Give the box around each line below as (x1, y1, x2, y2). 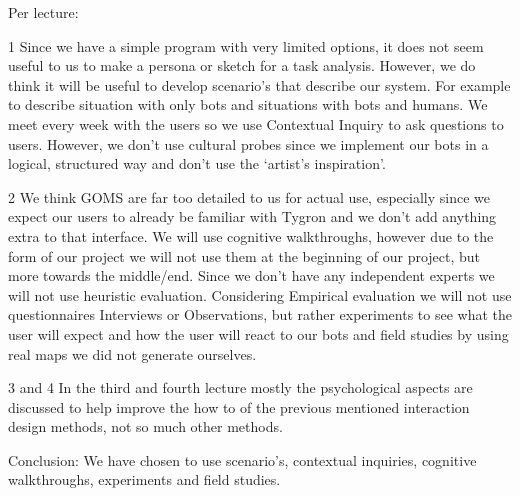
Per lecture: (8, 2, 79, 22)
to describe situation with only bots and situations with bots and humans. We (8, 94, 488, 115)
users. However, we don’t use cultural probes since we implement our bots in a (8, 133, 489, 154)
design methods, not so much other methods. (8, 416, 283, 437)
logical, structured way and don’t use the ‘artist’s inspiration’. (8, 153, 386, 174)
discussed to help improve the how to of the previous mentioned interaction (8, 396, 470, 417)
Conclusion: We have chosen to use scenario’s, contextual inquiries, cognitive (8, 449, 477, 470)
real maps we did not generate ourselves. (8, 343, 257, 364)
